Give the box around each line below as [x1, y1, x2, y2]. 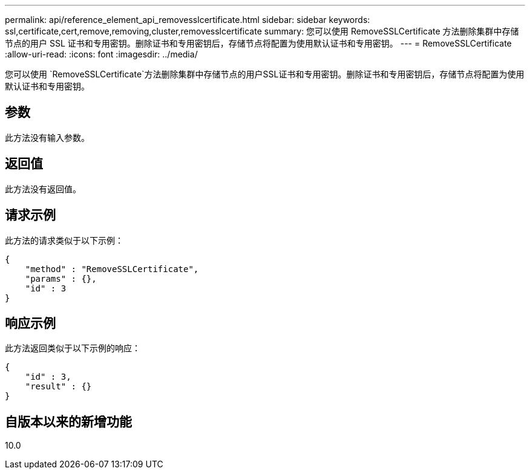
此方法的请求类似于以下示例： [5, 235, 123, 245]
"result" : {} [25, 381, 92, 392]
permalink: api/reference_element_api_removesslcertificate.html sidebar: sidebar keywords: [5, 15, 370, 25]
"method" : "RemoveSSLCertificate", [25, 264, 199, 274]
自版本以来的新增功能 [5, 414, 132, 429]
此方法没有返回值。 [5, 183, 81, 194]
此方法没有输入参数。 [5, 132, 90, 143]
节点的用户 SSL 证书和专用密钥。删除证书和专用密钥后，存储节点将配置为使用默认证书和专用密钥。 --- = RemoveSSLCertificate [5, 38, 512, 48]
